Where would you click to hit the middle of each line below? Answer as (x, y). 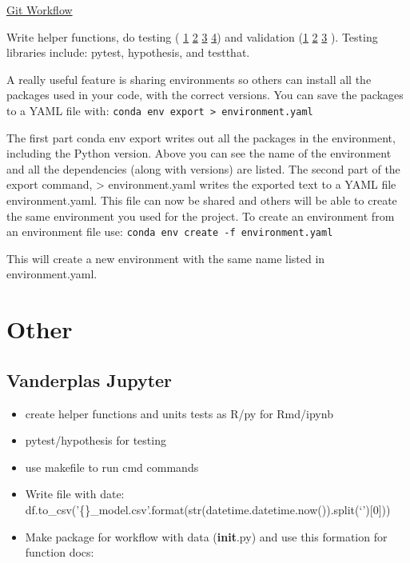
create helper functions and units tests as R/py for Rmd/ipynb (179, 413)
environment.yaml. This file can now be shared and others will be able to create (202, 200)
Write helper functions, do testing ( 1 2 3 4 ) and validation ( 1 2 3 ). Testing (192, 36)
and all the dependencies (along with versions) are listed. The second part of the (203, 168)
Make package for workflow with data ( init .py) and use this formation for (206, 536)
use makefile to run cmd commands (112, 467)
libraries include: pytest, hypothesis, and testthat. (128, 52)
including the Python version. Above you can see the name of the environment (199, 153)
